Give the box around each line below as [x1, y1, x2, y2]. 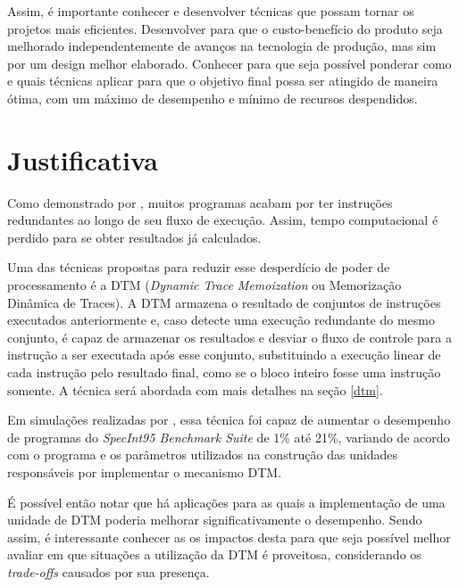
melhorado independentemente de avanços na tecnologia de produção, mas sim [7, 37, 437, 55]
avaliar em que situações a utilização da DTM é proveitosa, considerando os [7, 545, 421, 564]
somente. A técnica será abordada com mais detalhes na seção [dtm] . [7, 380, 383, 399]
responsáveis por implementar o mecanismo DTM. [7, 463, 282, 481]
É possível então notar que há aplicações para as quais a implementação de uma [7, 492, 446, 511]
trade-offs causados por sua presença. [7, 562, 210, 581]
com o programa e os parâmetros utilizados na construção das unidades [7, 445, 397, 464]
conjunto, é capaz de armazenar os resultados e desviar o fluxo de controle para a [7, 327, 452, 346]
